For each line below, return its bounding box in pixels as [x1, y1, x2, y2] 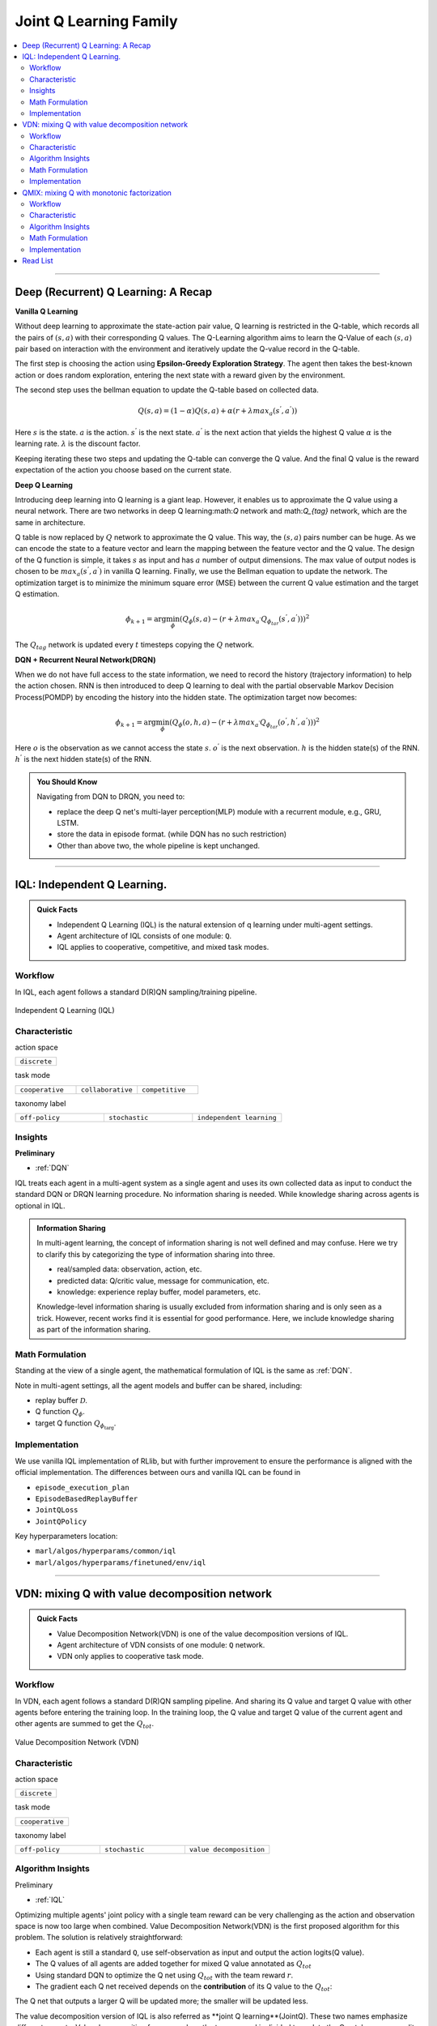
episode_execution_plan [35, 1483, 129, 1492]
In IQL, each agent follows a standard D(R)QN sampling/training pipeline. [15, 987, 257, 997]
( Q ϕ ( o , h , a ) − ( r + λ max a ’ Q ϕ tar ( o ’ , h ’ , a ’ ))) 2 [169, 716, 320, 730]
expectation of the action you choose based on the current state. [15, 465, 232, 475]
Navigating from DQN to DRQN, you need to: [36, 792, 185, 801]
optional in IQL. [15, 1200, 66, 1211]
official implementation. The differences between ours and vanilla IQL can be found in [15, 1468, 301, 1477]
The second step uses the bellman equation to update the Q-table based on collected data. [15, 385, 319, 395]
